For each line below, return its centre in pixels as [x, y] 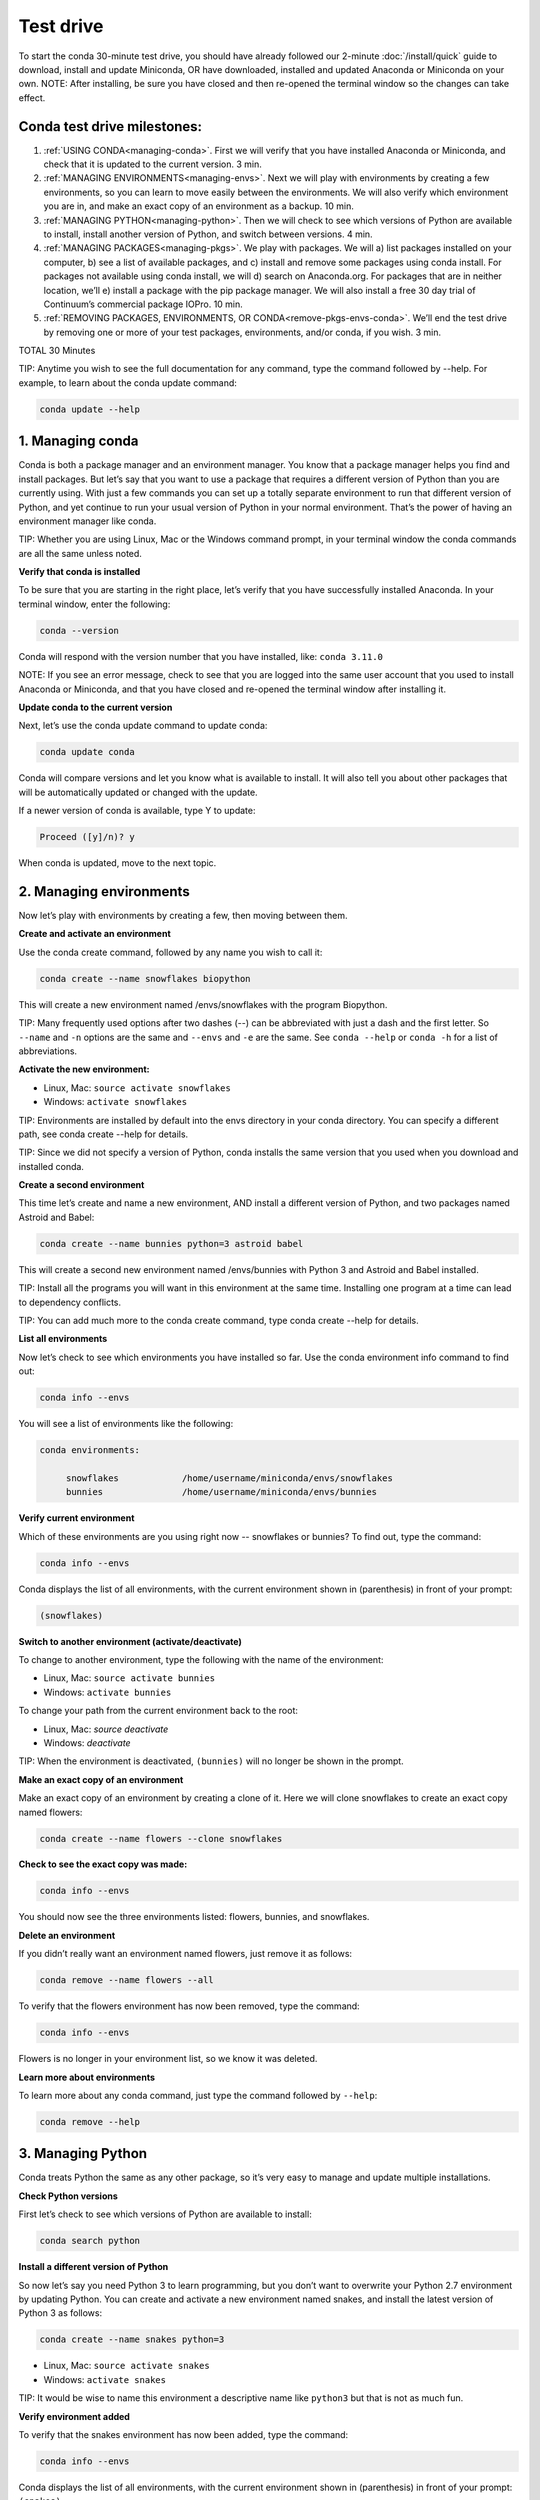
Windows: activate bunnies [107, 1692]
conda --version [79, 630]
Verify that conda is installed [79, 572]
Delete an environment [67, 1935]
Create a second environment [81, 1185]
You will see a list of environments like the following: [126, 1424]
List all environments [63, 1339]
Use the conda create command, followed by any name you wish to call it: [170, 952]
